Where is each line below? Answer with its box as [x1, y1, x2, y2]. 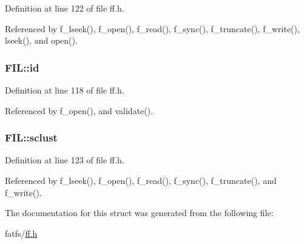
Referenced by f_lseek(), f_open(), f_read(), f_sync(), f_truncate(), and [5, 174, 277, 186]
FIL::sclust [5, 130, 58, 145]
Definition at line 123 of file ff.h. [5, 154, 124, 166]
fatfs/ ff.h [5, 226, 38, 239]
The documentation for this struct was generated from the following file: [5, 206, 274, 219]
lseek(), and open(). [5, 34, 78, 47]
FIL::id [5, 59, 39, 75]
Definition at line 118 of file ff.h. [5, 84, 124, 96]
